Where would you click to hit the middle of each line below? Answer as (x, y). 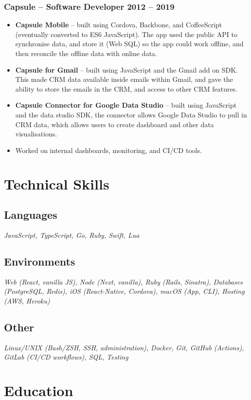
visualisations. (36, 134)
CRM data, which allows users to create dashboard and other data (115, 124)
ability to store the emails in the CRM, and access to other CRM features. (126, 88)
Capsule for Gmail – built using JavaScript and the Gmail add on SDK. (126, 69)
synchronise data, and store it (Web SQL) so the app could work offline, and (129, 44)
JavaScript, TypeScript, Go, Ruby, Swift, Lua (72, 235)
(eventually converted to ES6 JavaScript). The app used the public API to (126, 34)
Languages (31, 215)
